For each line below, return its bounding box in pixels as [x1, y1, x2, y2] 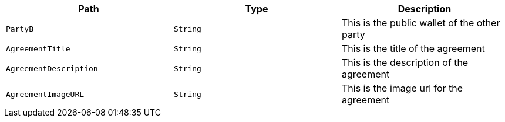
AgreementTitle [6, 44, 70, 53]
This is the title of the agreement [341, 43, 485, 54]
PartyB [6, 24, 33, 33]
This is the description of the [341, 57, 469, 68]
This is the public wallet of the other [341, 17, 500, 29]
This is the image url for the [341, 82, 463, 94]
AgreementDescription [6, 64, 98, 73]
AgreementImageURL [6, 89, 85, 99]
